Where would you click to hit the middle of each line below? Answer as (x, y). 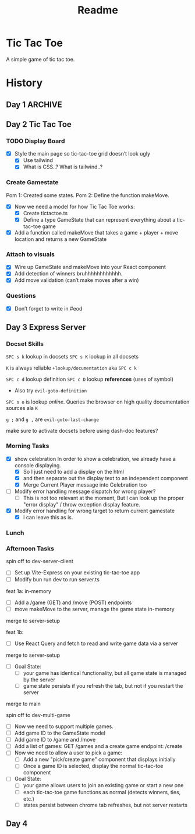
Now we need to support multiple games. (64, 726)
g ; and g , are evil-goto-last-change (52, 419)
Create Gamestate (32, 182)
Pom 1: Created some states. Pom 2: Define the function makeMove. (88, 195)
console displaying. (38, 465)
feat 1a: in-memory (29, 591)
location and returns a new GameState (61, 239)
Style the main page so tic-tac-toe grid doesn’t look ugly (82, 154)
